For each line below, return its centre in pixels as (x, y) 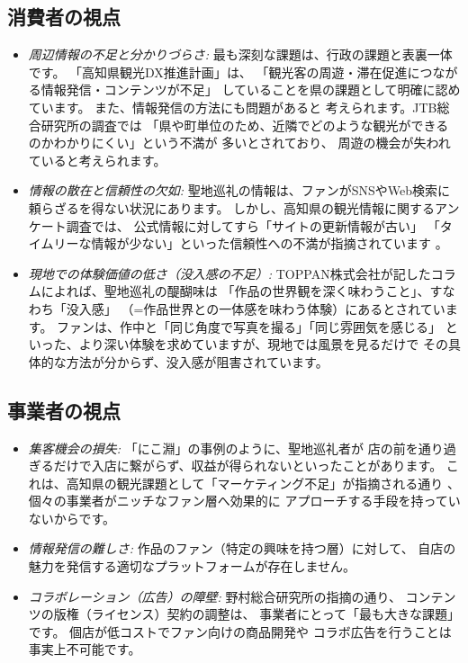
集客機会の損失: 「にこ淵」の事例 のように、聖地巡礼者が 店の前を (223, 448)
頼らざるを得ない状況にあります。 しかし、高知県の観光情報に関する (232, 207)
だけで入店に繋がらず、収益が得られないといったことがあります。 (248, 466)
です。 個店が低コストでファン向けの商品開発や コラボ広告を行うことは (240, 631)
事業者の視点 (64, 410)
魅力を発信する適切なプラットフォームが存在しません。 (192, 566)
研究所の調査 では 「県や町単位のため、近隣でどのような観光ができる (245, 125)
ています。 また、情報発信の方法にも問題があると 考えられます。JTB (233, 107)
